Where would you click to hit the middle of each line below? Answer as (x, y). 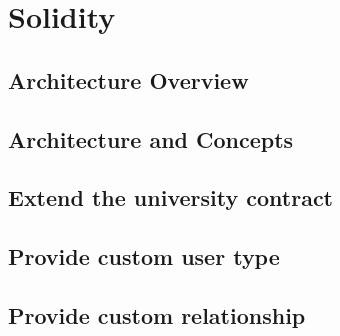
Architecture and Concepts (151, 138)
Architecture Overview (128, 79)
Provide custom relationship (157, 314)
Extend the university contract (170, 197)
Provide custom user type (144, 256)
